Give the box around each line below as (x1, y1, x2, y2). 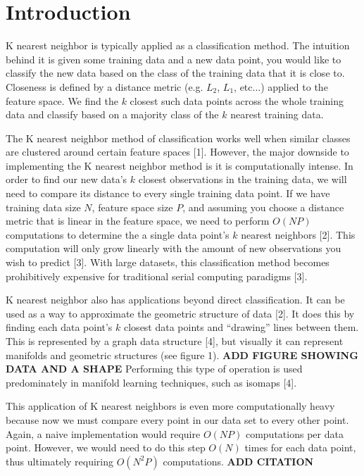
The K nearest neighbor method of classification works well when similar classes (6, 130, 351, 145)
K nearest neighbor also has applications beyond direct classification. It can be (6, 292, 345, 307)
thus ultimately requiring (6, 453, 114, 468)
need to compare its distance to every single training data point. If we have (6, 186, 330, 201)
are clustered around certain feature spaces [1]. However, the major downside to (6, 144, 349, 159)
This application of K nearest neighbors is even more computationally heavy (6, 399, 335, 413)
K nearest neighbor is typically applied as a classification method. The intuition (6, 38, 350, 53)
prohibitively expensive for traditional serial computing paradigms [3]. (6, 268, 308, 283)
